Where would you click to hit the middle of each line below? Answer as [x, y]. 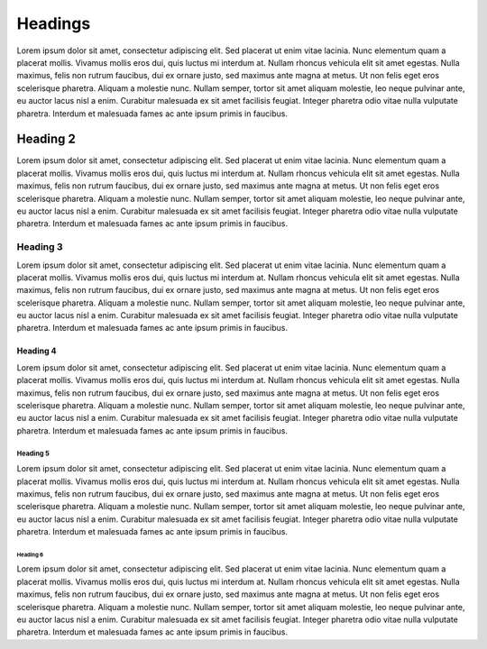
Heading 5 [33, 453]
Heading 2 [46, 139]
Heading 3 [40, 247]
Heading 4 [37, 351]
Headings [54, 23]
